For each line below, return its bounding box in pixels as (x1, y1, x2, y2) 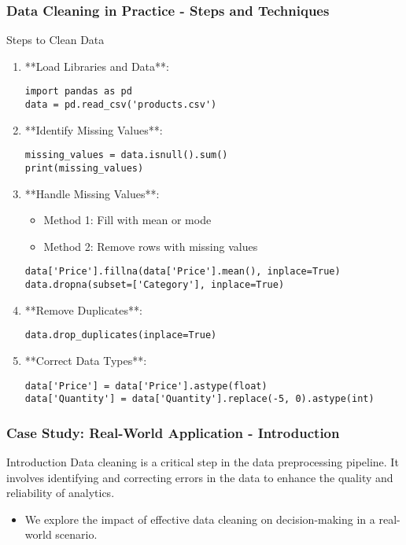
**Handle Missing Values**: (24, 185, 160, 201)
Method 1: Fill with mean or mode (43, 212, 212, 228)
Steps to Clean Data (6, 31, 105, 48)
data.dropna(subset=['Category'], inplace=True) (24, 279, 285, 291)
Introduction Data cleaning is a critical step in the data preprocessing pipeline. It (6, 454, 399, 470)
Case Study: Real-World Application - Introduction (6, 422, 340, 442)
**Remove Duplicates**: (24, 301, 142, 318)
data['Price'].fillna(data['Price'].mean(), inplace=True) (24, 266, 341, 278)
